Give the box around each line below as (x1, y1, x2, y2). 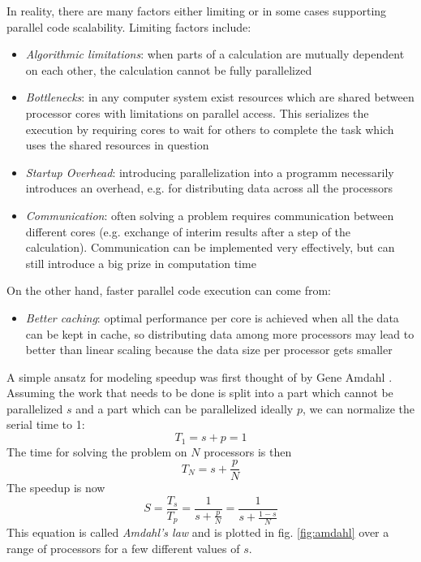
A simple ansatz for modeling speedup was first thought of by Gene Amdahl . (6, 368, 393, 385)
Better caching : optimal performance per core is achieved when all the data (25, 309, 399, 326)
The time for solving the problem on (6, 443, 187, 460)
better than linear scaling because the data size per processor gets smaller (25, 341, 393, 358)
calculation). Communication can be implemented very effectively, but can (25, 239, 395, 256)
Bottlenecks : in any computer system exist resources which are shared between (25, 89, 415, 106)
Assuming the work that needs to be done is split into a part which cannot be (6, 384, 393, 401)
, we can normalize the (302, 400, 415, 417)
